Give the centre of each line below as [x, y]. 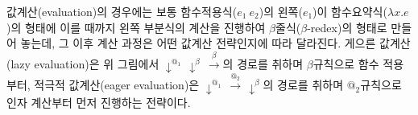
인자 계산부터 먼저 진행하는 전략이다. [99, 102]
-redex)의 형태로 [347, 27]
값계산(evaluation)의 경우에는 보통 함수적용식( [122, 11]
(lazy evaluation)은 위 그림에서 [83, 63]
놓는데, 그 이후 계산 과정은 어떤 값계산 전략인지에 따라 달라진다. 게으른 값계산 [215, 43]
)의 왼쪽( [281, 11]
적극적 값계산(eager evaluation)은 [117, 85]
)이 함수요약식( [350, 11]
